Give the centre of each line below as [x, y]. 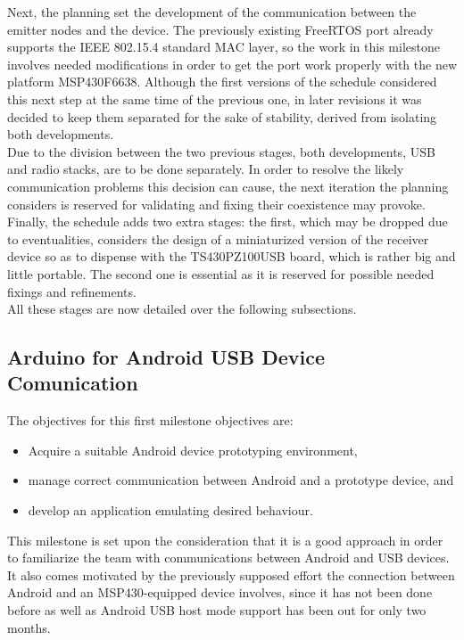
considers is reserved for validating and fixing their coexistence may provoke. [216, 204]
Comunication [73, 383]
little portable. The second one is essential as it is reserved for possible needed [221, 273]
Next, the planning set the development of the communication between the [212, 12]
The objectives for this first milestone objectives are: [150, 420]
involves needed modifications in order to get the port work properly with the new [232, 64]
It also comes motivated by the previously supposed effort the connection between [231, 574]
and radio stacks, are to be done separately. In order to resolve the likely [206, 169]
